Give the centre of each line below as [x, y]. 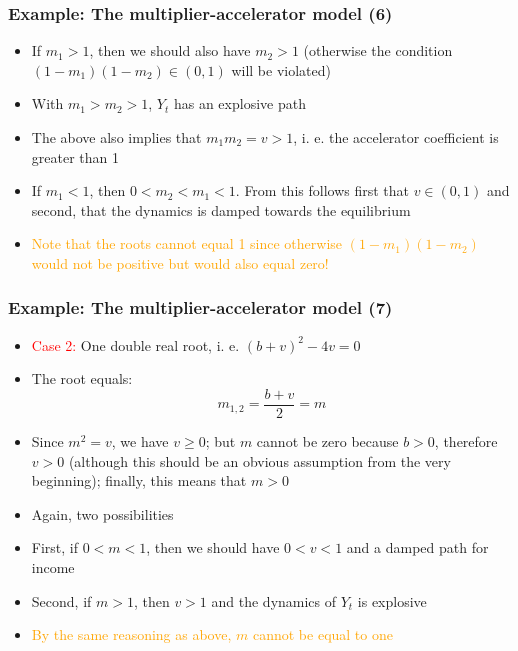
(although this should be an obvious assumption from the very [259, 460]
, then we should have [213, 547]
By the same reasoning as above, [131, 634]
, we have [140, 441]
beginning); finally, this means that [139, 480]
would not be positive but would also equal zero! [180, 262]
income [53, 567]
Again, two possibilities [102, 513]
